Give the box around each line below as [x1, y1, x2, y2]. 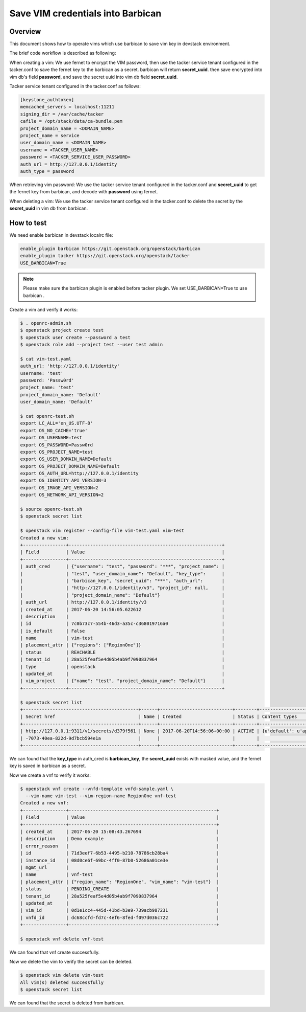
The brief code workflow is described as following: [9, 50, 116, 56]
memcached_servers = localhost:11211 [20, 104, 115, 110]
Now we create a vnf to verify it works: [9, 772, 91, 778]
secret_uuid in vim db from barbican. [9, 205, 88, 212]
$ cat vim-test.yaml [20, 356, 71, 362]
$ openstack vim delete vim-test [20, 972, 104, 978]
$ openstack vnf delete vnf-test [20, 936, 104, 942]
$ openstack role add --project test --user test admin [20, 342, 163, 348]
